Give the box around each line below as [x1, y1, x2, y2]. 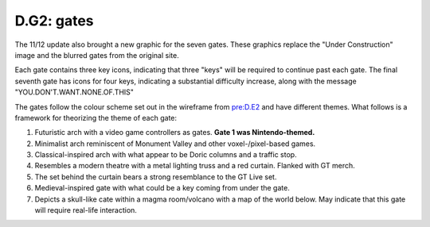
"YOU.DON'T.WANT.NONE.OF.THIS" [14, 87, 135, 97]
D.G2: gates [14, 12, 95, 29]
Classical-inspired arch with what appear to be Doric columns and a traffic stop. [34, 150, 298, 160]
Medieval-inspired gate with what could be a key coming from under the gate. [34, 183, 290, 193]
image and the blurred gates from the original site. [14, 50, 179, 60]
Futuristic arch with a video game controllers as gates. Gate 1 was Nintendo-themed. [34, 128, 315, 137]
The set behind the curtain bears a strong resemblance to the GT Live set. [34, 171, 277, 182]
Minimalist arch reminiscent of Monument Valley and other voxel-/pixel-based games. [34, 139, 316, 148]
